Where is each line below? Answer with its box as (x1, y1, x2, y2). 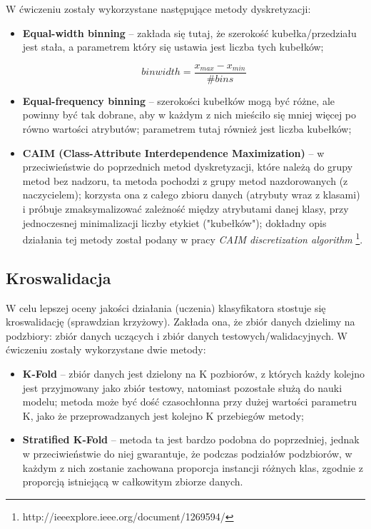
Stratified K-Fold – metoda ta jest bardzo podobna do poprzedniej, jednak (22, 432, 360, 447)
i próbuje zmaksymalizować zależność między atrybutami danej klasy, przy (22, 201, 349, 216)
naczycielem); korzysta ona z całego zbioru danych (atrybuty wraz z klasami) (22, 187, 360, 202)
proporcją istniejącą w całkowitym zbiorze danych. (22, 474, 243, 489)
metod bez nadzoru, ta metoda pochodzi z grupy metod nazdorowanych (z (22, 173, 348, 188)
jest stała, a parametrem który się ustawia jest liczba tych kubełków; (22, 39, 324, 54)
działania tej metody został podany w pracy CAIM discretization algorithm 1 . (22, 230, 363, 246)
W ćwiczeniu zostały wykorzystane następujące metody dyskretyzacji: (6, 1, 311, 16)
